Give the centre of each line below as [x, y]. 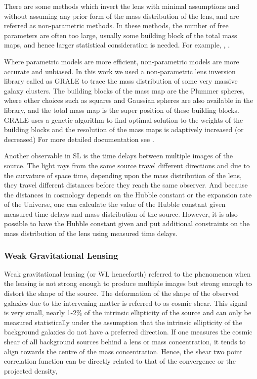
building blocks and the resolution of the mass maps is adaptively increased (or [124, 129]
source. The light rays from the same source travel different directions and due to [127, 165]
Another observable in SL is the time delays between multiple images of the [118, 156]
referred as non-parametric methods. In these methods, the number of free [116, 25]
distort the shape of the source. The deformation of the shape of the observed [121, 293]
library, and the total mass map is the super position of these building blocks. [122, 110]
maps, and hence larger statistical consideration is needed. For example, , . [117, 45]
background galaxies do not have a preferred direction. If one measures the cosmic [128, 332]
